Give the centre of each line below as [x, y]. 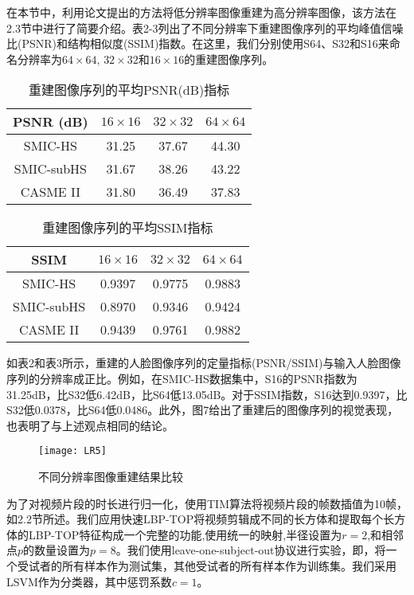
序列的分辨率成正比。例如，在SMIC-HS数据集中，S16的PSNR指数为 [182, 378]
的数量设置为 [57, 550]
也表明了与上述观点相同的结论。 [90, 425]
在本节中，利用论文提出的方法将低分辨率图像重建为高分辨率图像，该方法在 [201, 12]
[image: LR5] [72, 451]
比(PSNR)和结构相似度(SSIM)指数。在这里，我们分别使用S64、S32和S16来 [198, 43]
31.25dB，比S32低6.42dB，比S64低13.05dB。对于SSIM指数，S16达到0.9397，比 [207, 394]
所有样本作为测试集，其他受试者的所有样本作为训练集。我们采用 [229, 565]
